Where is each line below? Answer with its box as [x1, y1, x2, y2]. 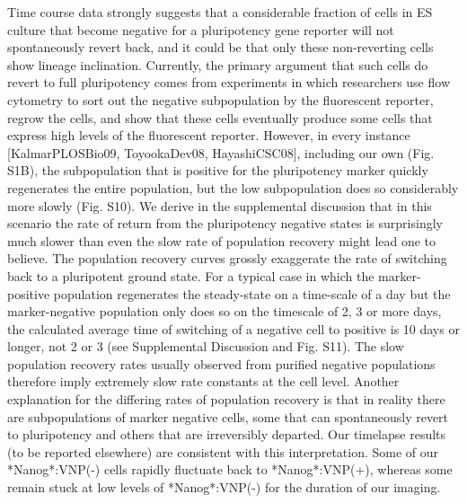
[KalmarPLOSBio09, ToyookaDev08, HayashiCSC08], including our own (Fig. [7, 143, 435, 162]
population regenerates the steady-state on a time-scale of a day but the [53, 284, 451, 303]
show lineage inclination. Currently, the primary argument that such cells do [7, 55, 428, 74]
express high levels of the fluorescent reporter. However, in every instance [7, 126, 410, 145]
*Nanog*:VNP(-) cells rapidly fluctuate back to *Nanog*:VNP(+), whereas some [7, 460, 453, 479]
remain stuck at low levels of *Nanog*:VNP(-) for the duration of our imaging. [7, 478, 441, 497]
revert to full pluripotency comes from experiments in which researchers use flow [7, 73, 450, 92]
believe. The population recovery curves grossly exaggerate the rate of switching [7, 249, 447, 268]
